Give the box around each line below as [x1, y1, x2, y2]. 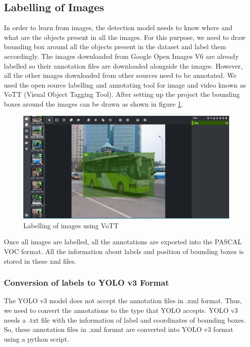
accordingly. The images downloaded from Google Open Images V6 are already [4, 51, 239, 61]
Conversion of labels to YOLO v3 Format [4, 276, 169, 289]
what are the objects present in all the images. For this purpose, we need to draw [4, 32, 246, 42]
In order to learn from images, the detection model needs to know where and [4, 22, 233, 33]
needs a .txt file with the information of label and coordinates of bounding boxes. [4, 314, 246, 325]
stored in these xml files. [4, 256, 77, 266]
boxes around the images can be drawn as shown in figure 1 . [4, 98, 183, 109]
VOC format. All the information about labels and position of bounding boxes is [4, 246, 244, 256]
